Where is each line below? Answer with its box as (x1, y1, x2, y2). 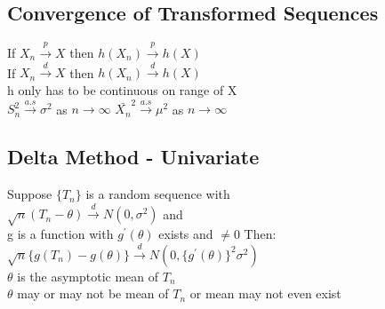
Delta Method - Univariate (7, 143, 260, 170)
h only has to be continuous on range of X (7, 80, 237, 99)
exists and (158, 225, 213, 243)
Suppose (7, 185, 52, 203)
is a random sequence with (85, 185, 230, 203)
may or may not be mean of (17, 284, 169, 303)
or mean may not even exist (189, 284, 341, 303)
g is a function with (7, 225, 114, 243)
